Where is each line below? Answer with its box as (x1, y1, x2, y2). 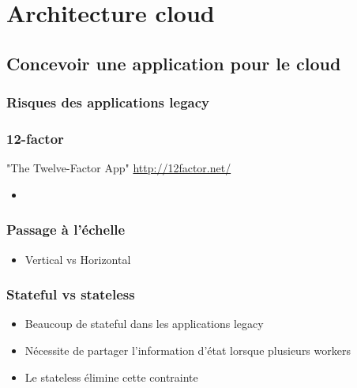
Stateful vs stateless (6, 284, 135, 304)
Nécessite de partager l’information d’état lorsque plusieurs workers (24, 342, 351, 359)
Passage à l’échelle (6, 220, 126, 239)
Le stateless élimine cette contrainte (24, 368, 198, 385)
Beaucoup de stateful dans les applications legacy (24, 315, 264, 332)
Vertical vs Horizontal (24, 251, 131, 267)
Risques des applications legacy (6, 92, 209, 112)
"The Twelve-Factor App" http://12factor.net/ (6, 160, 231, 176)
